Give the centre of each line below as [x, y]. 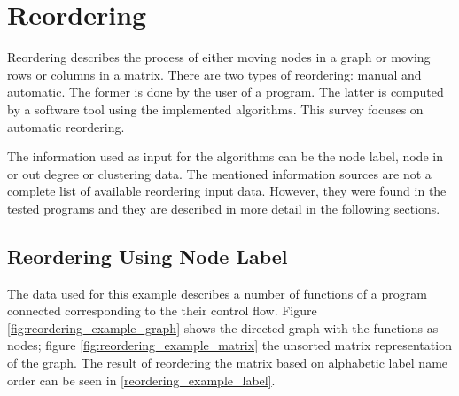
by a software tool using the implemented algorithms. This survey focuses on [215, 109]
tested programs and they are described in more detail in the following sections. [224, 208]
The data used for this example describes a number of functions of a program [217, 293]
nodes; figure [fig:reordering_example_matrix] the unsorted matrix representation [229, 345]
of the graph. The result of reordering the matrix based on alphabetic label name [228, 363]
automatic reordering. [66, 126]
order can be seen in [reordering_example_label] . [141, 380]
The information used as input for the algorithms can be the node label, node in [225, 156]
